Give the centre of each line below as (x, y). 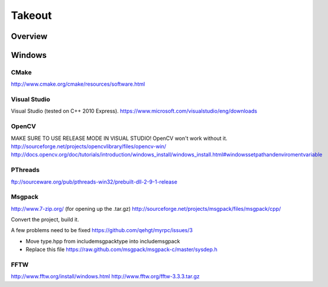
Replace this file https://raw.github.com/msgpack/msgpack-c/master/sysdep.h (122, 250)
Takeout (32, 15)
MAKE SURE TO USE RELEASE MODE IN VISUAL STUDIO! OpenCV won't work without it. (119, 138)
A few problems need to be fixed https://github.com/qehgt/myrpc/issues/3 (102, 230)
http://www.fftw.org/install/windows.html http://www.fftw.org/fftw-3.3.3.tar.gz (105, 276)
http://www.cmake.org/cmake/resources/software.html (78, 84)
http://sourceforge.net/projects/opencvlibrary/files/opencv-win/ (89, 146)
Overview (29, 36)
